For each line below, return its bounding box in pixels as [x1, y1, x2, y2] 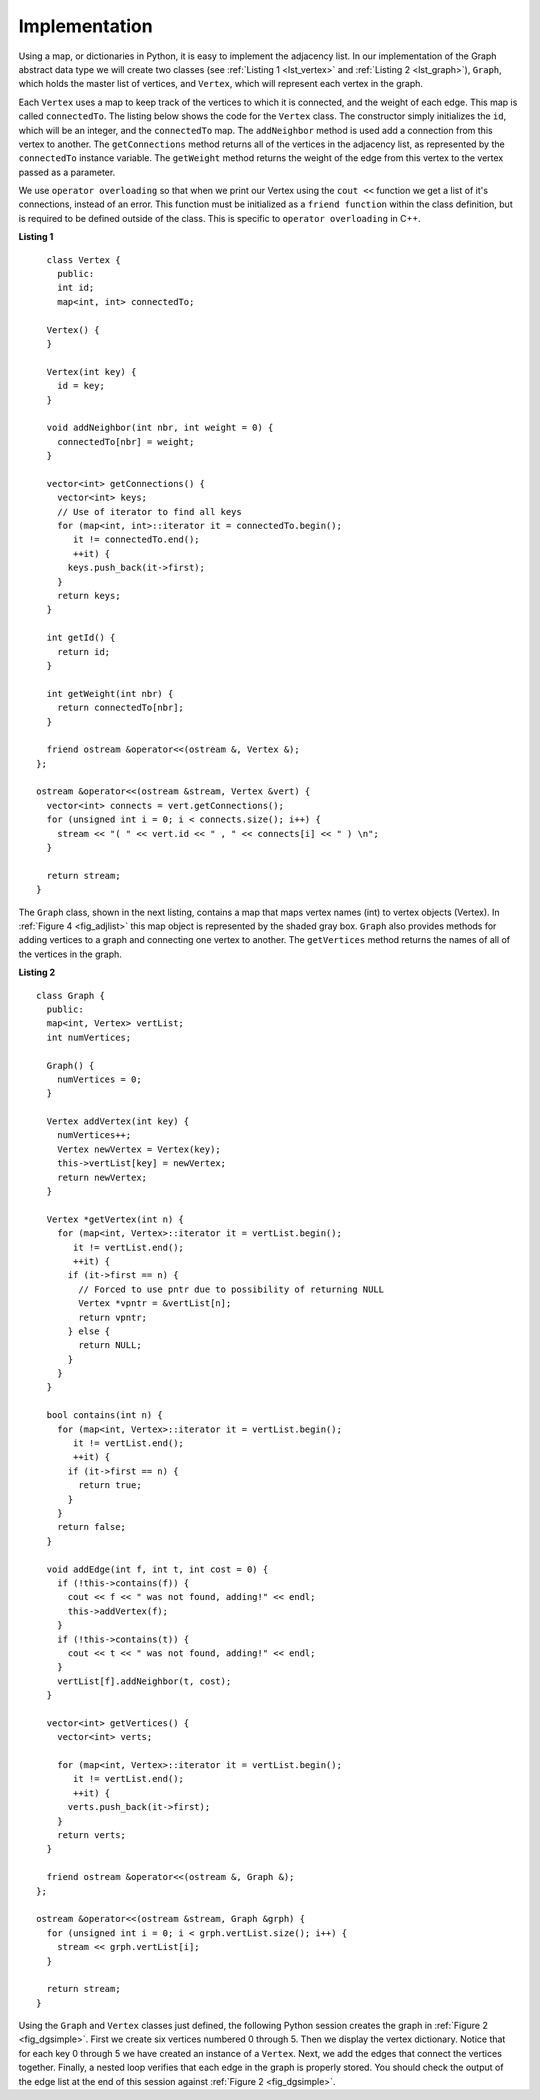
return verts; [56, 1829, 127, 1840]
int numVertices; [46, 1031, 132, 1043]
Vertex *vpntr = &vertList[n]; [78, 1298, 232, 1309]
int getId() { [46, 632, 116, 644]
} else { [67, 1325, 111, 1337]
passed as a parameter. [18, 166, 116, 178]
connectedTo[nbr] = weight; [56, 436, 195, 447]
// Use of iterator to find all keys [56, 506, 242, 517]
